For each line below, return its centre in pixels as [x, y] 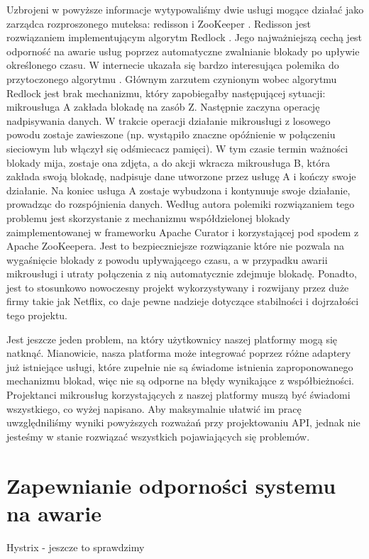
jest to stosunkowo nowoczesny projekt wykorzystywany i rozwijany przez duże [178, 287]
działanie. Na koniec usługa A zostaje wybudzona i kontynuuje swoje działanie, [178, 190]
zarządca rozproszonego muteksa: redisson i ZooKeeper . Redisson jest [159, 23]
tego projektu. [37, 315]
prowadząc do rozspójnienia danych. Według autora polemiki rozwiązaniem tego [181, 204]
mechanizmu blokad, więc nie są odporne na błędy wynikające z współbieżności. [180, 381]
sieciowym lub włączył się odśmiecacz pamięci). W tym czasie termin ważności [177, 148]
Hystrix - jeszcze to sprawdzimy [76, 547]
